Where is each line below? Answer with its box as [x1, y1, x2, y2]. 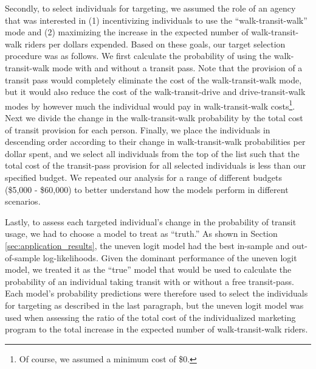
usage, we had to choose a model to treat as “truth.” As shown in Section [5, 227, 278, 240]
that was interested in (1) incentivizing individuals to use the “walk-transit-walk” [5, 13, 307, 26]
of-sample [5, 251, 41, 264]
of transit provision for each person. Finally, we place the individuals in [5, 123, 270, 136]
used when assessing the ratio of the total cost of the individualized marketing [5, 311, 296, 323]
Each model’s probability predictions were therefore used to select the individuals [5, 287, 308, 300]
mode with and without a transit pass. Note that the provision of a [52, 61, 303, 74]
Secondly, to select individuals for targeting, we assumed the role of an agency [5, 2, 296, 14]
